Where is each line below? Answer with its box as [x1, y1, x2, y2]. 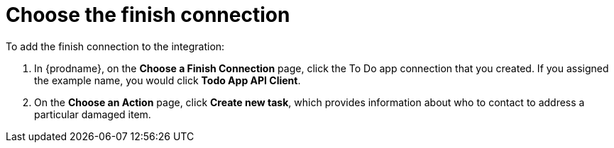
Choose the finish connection [6, 3, 290, 27]
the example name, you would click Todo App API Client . [34, 74, 301, 86]
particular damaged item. [34, 108, 151, 120]
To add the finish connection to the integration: [6, 40, 225, 52]
